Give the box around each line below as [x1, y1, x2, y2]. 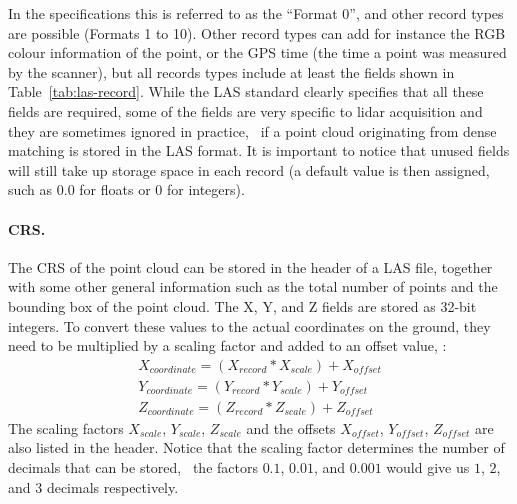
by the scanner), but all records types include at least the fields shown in [8, 61, 455, 82]
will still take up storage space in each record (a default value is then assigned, [8, 159, 490, 180]
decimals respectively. [46, 476, 179, 497]
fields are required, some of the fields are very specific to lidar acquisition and [8, 100, 483, 121]
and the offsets [246, 417, 336, 438]
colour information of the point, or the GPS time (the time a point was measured [8, 42, 507, 63]
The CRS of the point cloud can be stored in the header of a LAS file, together [8, 256, 493, 277]
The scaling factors [8, 417, 124, 438]
